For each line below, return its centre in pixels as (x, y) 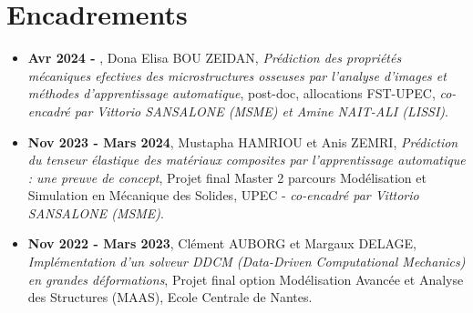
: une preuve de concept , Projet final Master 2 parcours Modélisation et (227, 177)
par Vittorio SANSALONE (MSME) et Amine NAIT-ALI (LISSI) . (261, 111)
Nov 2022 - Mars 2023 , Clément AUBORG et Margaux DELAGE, (222, 243)
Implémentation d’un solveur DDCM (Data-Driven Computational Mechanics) (247, 262)
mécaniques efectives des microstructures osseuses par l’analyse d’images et (237, 75)
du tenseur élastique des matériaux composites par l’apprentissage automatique (247, 160)
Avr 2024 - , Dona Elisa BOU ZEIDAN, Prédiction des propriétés (215, 58)
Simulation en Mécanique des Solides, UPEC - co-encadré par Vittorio (223, 195)
